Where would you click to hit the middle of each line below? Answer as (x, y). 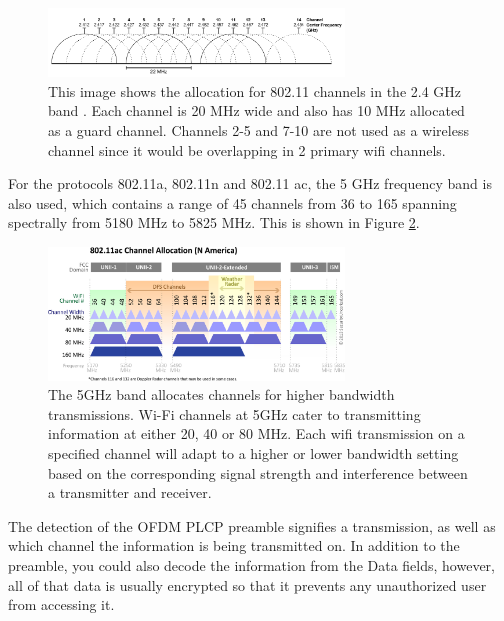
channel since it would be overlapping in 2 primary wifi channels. (247, 149)
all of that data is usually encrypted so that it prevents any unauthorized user (247, 584)
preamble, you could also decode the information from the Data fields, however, (252, 564)
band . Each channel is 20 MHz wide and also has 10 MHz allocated (256, 110)
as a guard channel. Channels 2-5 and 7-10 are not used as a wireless (258, 130)
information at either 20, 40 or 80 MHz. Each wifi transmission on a (256, 433)
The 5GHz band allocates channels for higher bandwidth (221, 394)
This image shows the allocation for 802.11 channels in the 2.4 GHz (255, 90)
